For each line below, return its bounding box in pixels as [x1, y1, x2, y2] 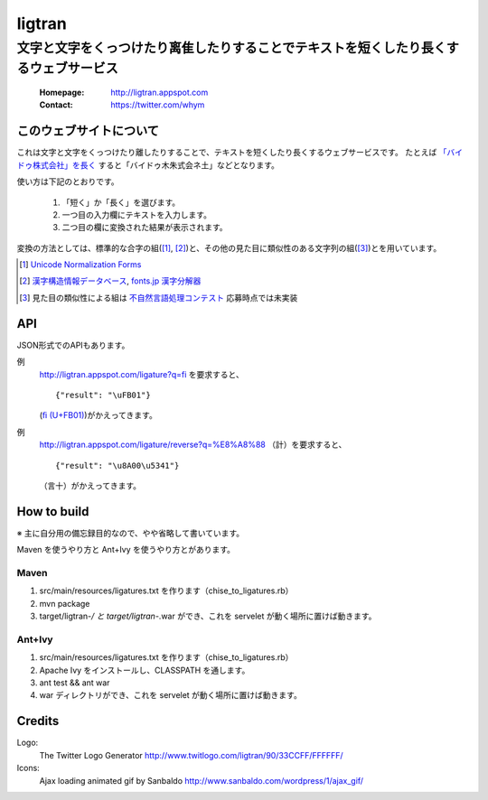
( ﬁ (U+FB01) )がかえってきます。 [39, 410, 157, 421]
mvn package [39, 598, 90, 609]
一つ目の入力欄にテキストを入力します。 [61, 209, 212, 220]
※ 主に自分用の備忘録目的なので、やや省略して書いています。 [16, 527, 245, 538]
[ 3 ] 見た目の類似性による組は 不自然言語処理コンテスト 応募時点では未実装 [19, 292, 298, 302]
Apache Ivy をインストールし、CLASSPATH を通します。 [39, 665, 250, 675]
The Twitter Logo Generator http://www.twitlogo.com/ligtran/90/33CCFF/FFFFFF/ [39, 749, 343, 760]
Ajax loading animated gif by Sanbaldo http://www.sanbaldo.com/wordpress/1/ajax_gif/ [39, 775, 364, 786]
